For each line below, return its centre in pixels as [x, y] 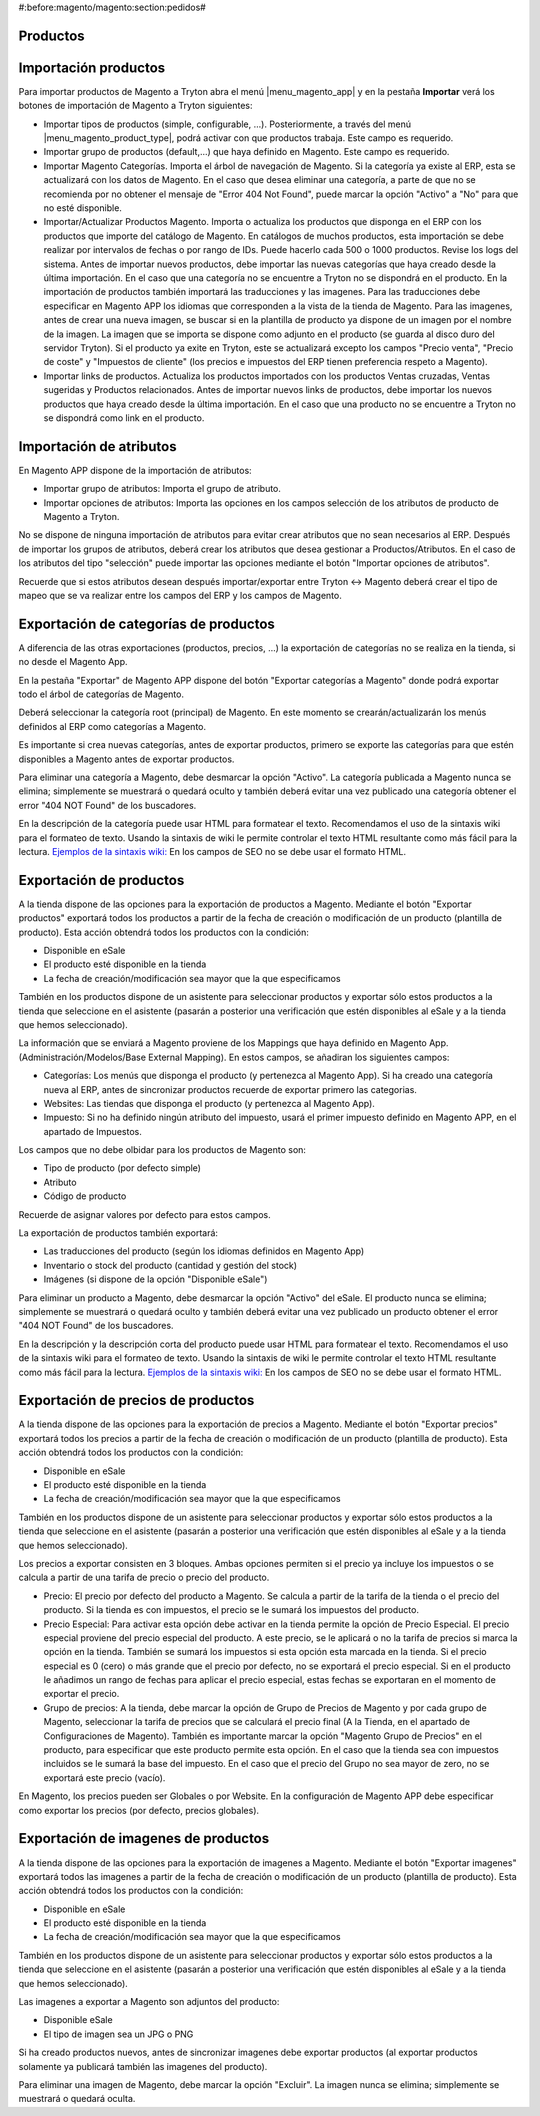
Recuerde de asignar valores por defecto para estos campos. [144, 1214]
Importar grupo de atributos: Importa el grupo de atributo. [162, 489]
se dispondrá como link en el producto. [124, 417]
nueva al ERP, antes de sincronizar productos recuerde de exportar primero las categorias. [230, 1089]
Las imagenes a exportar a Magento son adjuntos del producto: [149, 2002]
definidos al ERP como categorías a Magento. [112, 726]
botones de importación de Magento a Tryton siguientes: [135, 106]
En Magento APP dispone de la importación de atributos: [135, 470]
